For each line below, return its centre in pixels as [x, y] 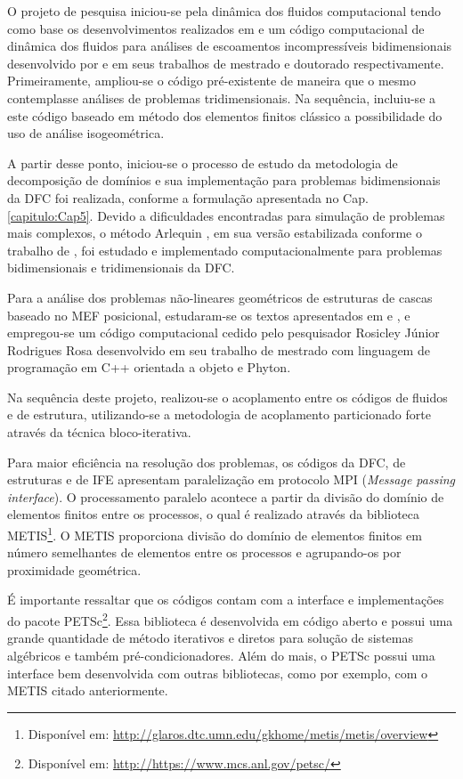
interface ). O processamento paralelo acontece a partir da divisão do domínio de [226, 496]
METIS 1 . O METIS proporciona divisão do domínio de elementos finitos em [215, 534]
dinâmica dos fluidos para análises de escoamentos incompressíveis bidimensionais [230, 46]
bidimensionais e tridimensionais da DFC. [121, 268]
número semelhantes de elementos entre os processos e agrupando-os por [204, 552]
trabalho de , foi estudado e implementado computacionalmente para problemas [225, 250]
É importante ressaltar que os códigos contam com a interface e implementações [226, 600]
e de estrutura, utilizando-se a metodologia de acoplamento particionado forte [219, 414]
